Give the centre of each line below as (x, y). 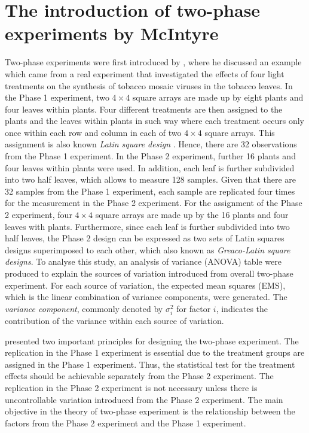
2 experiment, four (39, 215)
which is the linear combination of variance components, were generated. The (146, 297)
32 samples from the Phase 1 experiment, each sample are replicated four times (150, 191)
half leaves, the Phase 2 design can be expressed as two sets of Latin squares (145, 238)
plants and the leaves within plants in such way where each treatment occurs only (154, 121)
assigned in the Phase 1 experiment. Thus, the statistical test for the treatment (150, 364)
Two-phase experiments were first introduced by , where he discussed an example (153, 62)
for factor (194, 308)
